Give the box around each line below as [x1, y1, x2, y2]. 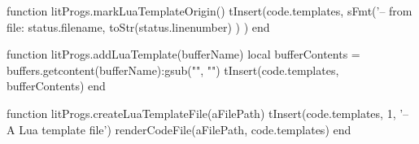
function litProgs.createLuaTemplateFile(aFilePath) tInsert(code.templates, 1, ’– [7, 104, 409, 121]
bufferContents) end [7, 77, 106, 94]
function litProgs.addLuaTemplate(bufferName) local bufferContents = [7, 46, 360, 63]
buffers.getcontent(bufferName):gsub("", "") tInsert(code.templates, [7, 61, 339, 78]
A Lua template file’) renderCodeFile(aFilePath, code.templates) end [7, 120, 351, 137]
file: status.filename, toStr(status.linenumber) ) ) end [7, 18, 270, 35]
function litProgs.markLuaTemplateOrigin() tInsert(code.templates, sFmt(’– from [7, 2, 412, 19]
